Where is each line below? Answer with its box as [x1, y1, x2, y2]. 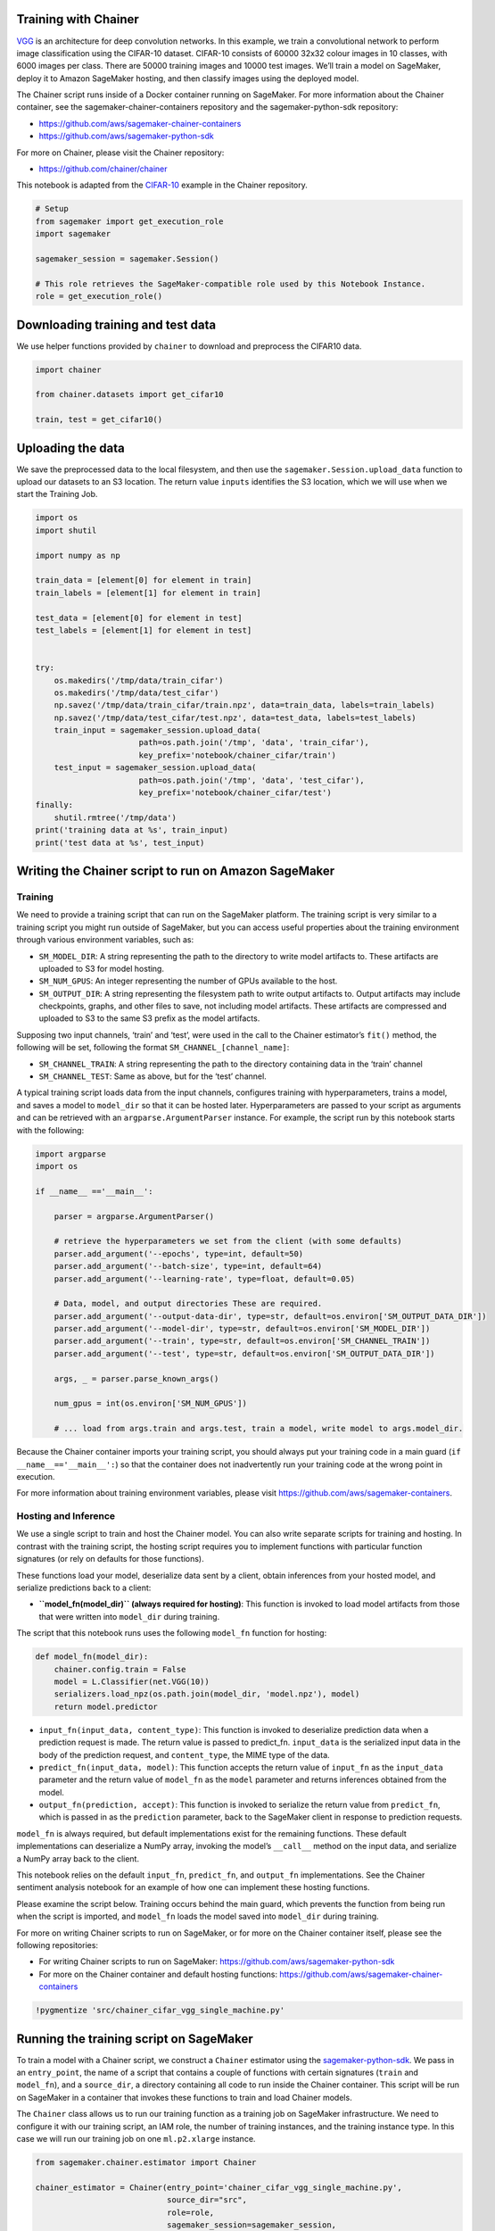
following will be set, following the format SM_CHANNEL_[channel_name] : [16, 1042, 290, 1053]
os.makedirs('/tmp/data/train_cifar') [54, 675, 224, 685]
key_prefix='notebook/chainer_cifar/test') [138, 788, 332, 798]
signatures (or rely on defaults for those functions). [16, 1554, 204, 1564]
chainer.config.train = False [54, 1664, 186, 1674]
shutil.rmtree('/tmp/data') [54, 812, 177, 823]
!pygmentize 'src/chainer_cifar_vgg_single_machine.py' [35, 2005, 285, 2016]
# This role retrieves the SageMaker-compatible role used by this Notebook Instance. [35, 278, 426, 289]
